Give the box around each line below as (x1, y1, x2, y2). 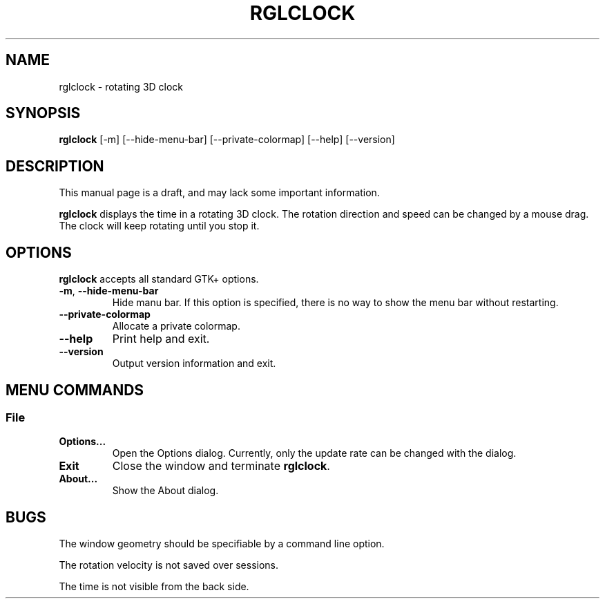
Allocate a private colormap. (112, 320, 240, 332)
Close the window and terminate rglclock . (112, 459, 330, 473)
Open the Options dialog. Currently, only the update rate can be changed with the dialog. (112, 447, 517, 460)
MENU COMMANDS (6, 381, 144, 399)
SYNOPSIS (6, 104, 81, 122)
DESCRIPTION (6, 157, 104, 175)
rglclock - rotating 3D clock (59, 80, 184, 93)
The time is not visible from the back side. (59, 581, 249, 593)
